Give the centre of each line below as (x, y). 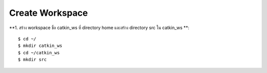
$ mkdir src (32, 60)
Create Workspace (48, 13)
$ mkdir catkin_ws (40, 46)
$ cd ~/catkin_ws (39, 53)
